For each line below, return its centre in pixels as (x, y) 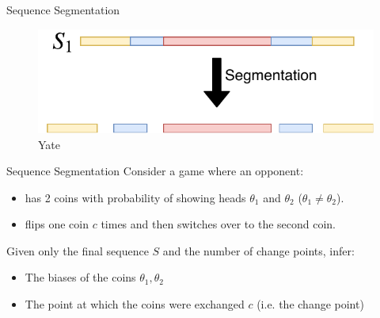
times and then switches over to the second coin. (218, 224)
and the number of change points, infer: (258, 250)
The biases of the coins (80, 277)
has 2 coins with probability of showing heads (135, 197)
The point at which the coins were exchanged (135, 304)
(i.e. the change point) (310, 304)
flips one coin (57, 224)
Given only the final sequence (78, 250)
